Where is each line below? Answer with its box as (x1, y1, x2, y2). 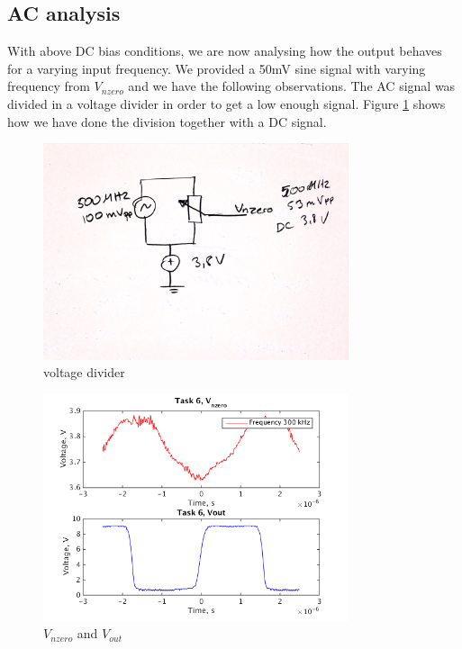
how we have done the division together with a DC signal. (7, 112, 327, 131)
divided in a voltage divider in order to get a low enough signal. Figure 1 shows (7, 94, 446, 113)
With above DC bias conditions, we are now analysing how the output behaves (7, 41, 442, 60)
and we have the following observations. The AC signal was (128, 77, 456, 95)
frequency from (7, 77, 90, 95)
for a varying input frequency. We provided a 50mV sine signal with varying (7, 59, 426, 77)
